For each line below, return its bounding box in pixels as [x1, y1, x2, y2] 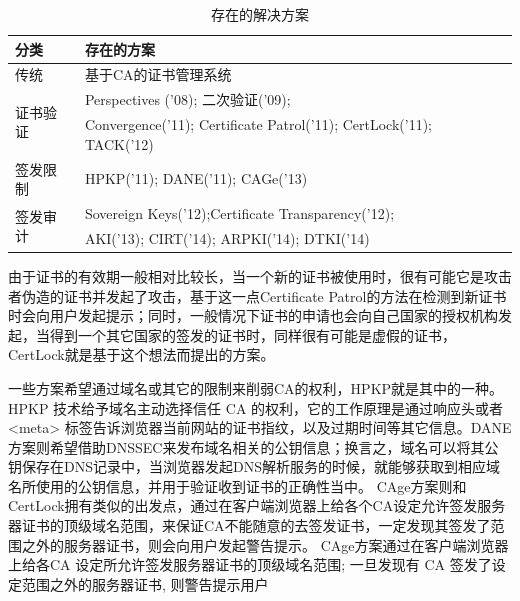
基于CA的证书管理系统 [84, 64, 232, 85]
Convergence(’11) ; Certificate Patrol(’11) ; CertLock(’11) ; [84, 114, 432, 135]
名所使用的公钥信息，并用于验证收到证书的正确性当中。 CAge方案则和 [8, 475, 467, 496]
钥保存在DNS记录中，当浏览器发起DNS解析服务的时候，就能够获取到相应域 [8, 456, 500, 477]
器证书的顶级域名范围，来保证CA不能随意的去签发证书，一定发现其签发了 [8, 515, 491, 536]
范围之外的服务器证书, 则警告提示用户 [21, 573, 269, 594]
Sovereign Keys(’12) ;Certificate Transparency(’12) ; [84, 203, 395, 223]
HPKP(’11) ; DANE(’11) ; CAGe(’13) [84, 168, 308, 189]
